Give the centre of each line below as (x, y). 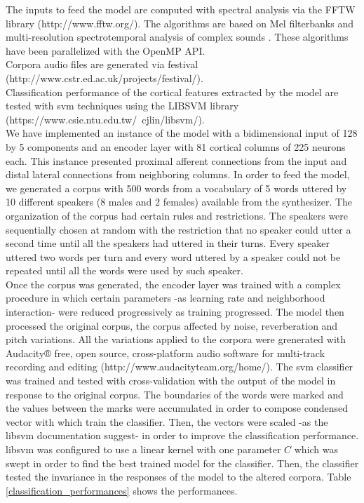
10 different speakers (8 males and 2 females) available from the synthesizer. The (179, 202)
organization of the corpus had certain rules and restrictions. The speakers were (177, 215)
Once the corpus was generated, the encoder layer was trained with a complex (173, 284)
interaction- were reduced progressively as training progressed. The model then (175, 312)
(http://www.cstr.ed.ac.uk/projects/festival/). (105, 78)
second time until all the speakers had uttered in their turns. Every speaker (168, 243)
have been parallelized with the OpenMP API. (106, 50)
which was (316, 449)
